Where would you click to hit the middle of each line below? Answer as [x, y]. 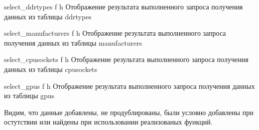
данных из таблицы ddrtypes [48, 16]
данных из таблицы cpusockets [51, 69]
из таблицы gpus [29, 96]
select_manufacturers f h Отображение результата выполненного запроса [115, 33]
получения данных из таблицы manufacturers [73, 42]
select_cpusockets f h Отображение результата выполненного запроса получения [126, 59]
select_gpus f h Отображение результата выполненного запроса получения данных [129, 86]
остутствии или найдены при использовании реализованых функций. [108, 122]
